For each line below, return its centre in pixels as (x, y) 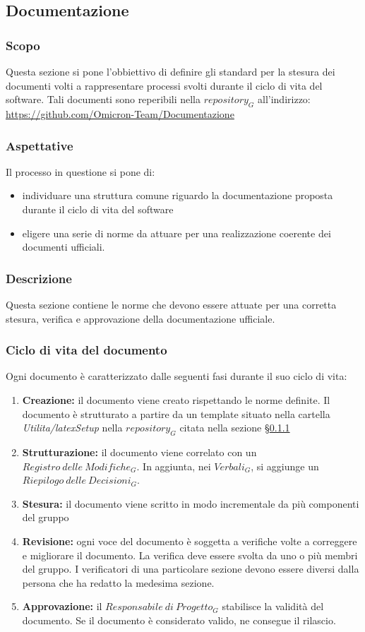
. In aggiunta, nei (174, 466)
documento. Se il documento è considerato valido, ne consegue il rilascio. (179, 620)
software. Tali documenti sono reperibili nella (103, 99)
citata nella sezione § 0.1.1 (235, 428)
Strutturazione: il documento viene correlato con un (139, 452)
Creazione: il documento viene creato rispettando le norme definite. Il (176, 399)
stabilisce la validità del (273, 606)
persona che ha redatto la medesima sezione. (118, 582)
